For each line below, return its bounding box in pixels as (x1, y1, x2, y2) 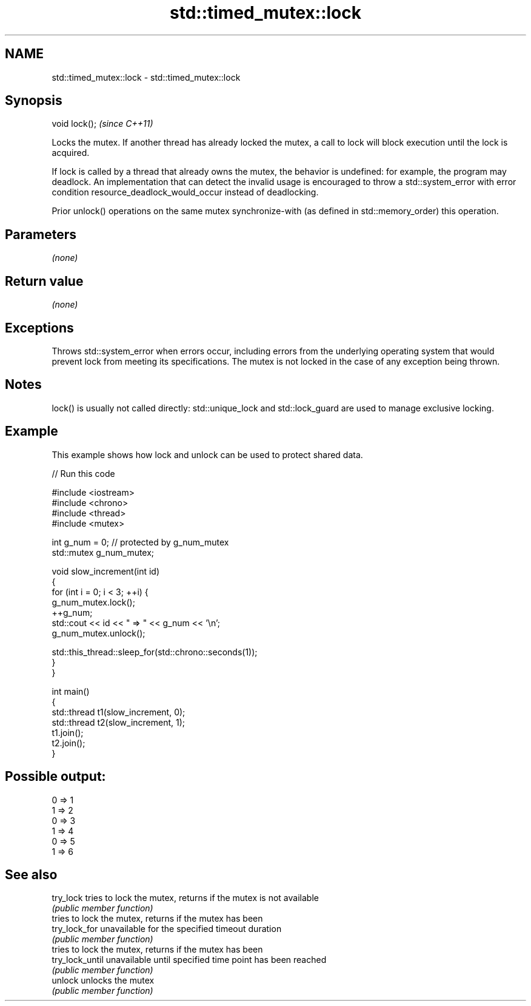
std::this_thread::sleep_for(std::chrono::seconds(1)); (52, 646, 258, 657)
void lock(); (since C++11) (52, 118, 153, 129)
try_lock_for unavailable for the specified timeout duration (52, 923, 282, 934)
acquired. (52, 147, 90, 158)
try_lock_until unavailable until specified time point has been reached (52, 954, 327, 965)
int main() (52, 686, 90, 697)
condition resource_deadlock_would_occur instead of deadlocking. (52, 187, 319, 198)
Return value (5, 273, 84, 289)
